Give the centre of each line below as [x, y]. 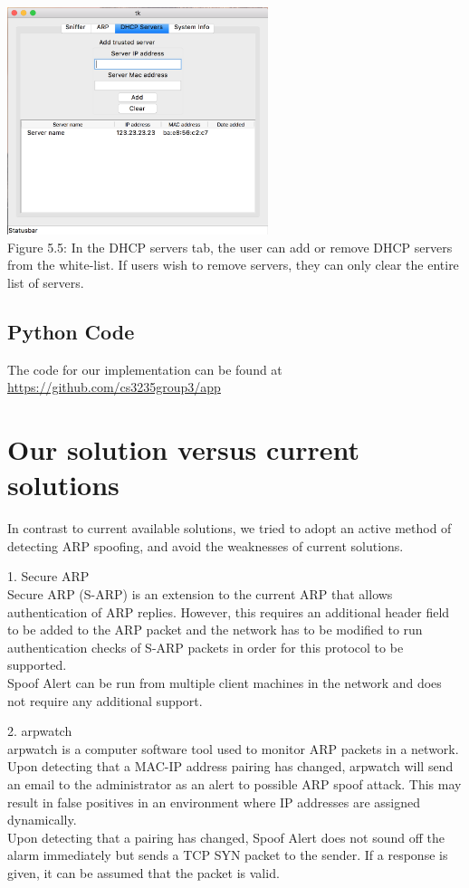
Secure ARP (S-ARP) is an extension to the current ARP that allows [200, 594]
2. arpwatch [40, 731]
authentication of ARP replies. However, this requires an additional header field [229, 611]
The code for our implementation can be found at [145, 369]
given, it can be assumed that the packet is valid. [144, 872]
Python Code [71, 331]
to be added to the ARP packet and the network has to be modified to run [215, 630]
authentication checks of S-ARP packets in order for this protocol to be [206, 647]
